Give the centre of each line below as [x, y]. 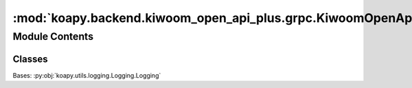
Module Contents [53, 36]
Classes [30, 59]
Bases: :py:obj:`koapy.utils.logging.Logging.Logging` [87, 75]
